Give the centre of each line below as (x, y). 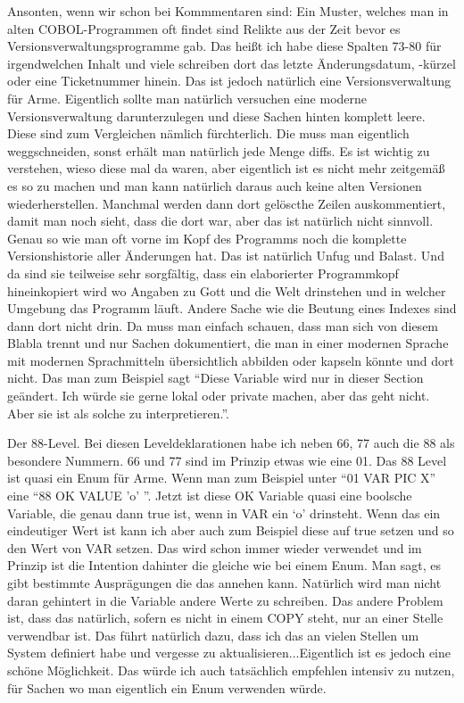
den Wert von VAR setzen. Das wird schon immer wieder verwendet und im (215, 547)
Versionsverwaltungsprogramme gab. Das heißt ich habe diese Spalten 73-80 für (224, 46)
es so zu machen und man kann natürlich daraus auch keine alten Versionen (215, 185)
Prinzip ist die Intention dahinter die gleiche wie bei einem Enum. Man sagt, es (224, 565)
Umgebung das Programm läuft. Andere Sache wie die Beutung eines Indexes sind (232, 308)
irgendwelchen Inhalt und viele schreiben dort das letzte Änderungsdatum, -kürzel (232, 63)
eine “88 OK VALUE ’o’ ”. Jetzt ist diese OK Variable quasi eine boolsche (210, 496)
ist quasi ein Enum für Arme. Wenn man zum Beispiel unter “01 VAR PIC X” (222, 478)
